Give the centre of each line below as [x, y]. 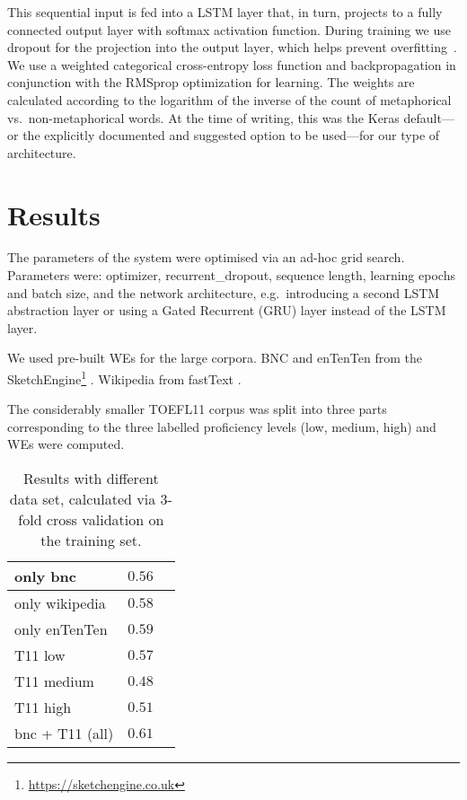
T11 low [40, 655]
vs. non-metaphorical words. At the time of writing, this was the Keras [203, 117]
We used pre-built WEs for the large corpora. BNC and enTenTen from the [215, 358]
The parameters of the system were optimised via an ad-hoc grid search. [206, 257]
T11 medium [54, 681]
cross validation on [105, 520]
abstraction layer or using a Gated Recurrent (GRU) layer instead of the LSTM [227, 310]
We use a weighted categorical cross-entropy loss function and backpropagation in [232, 64]
